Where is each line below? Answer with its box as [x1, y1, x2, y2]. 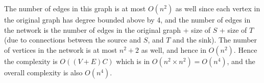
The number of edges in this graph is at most [4, 3, 146, 13]
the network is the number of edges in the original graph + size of [4, 24, 211, 35]
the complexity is [4, 55, 58, 66]
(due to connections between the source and [4, 34, 141, 45]
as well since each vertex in [175, 3, 260, 13]
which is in [116, 55, 150, 66]
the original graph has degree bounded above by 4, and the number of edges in [4, 14, 251, 25]
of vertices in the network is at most [4, 44, 117, 55]
